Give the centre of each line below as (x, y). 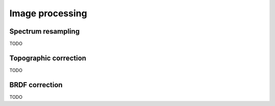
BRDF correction (36, 85)
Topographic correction (48, 58)
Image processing (48, 13)
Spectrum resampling (45, 31)
